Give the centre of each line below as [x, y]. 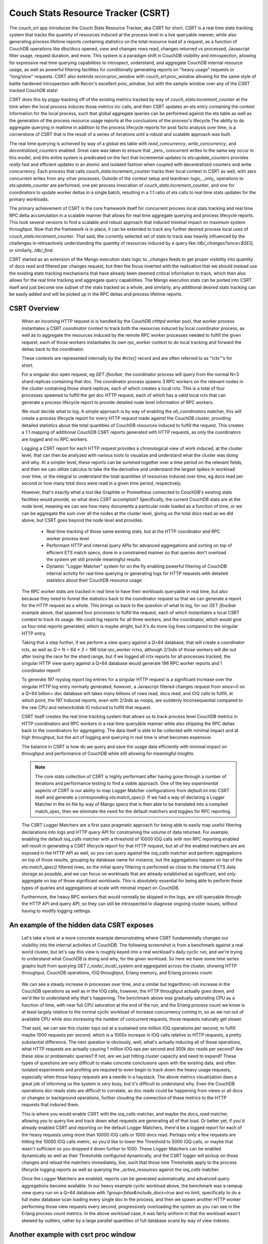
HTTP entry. [34, 633]
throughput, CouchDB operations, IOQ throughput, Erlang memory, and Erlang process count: [117, 973]
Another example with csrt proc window [72, 1235]
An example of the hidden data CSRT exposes [81, 925]
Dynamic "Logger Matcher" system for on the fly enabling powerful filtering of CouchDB [137, 566]
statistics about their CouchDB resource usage [94, 580]
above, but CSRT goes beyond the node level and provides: [82, 520]
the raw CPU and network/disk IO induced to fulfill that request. [86, 707]
